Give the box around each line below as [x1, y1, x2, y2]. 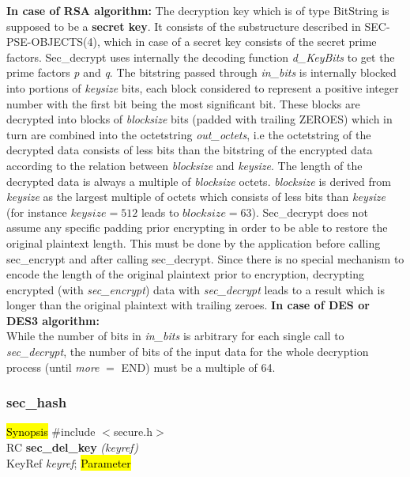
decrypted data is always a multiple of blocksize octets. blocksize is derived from [6, 172, 391, 189]
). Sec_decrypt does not [251, 203, 369, 220]
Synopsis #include [6, 423, 96, 440]
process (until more [6, 358, 100, 375]
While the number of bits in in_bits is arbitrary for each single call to [6, 327, 344, 344]
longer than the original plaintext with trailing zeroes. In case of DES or [6, 297, 370, 313]
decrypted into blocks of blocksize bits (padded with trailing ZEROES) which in [6, 111, 393, 127]
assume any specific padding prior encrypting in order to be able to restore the [6, 219, 388, 236]
